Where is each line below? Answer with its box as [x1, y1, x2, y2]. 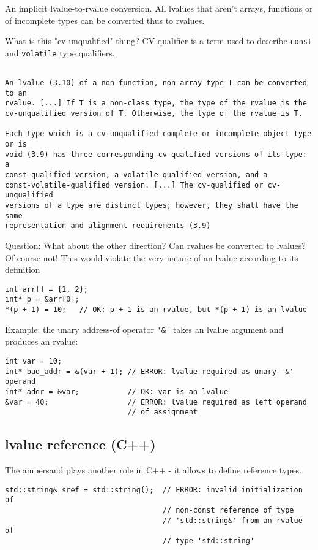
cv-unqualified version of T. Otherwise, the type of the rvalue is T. [5, 109, 303, 118]
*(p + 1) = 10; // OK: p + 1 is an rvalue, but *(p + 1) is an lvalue [5, 305, 307, 315]
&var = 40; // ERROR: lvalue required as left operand [5, 397, 307, 407]
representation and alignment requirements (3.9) [5, 221, 211, 231]
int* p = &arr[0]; [5, 295, 79, 304]
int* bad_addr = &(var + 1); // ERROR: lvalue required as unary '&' [5, 367, 294, 376]
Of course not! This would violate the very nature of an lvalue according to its [5, 251, 298, 264]
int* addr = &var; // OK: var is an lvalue [5, 387, 229, 396]
